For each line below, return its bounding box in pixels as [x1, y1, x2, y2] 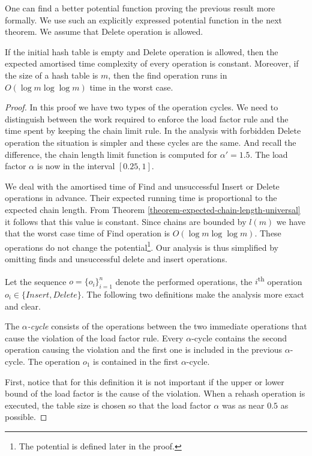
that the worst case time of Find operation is [5, 227, 170, 239]
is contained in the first [93, 355, 179, 367]
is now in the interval [37, 160, 115, 172]
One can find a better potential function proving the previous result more [5, 2, 275, 14]
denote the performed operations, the [115, 275, 253, 287]
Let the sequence [5, 275, 67, 287]
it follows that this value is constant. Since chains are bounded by [5, 215, 247, 227]
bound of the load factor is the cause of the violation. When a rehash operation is [5, 387, 305, 400]
